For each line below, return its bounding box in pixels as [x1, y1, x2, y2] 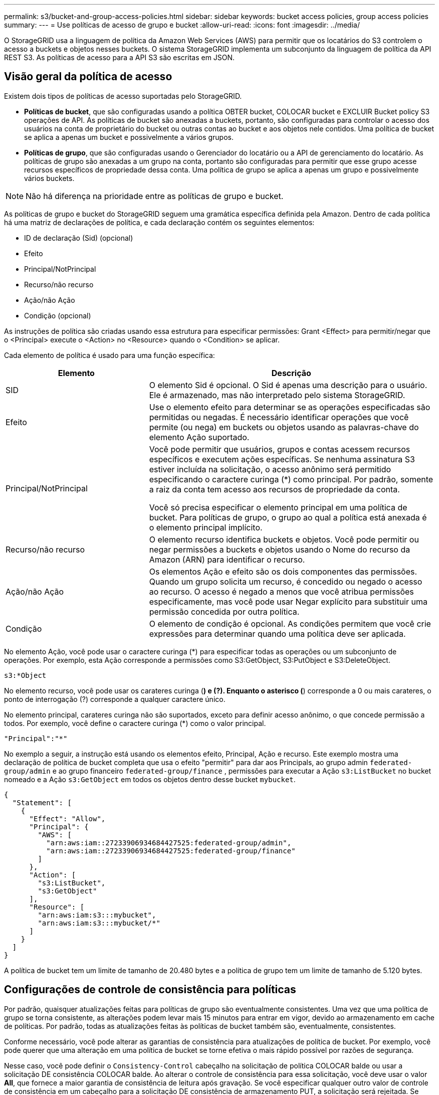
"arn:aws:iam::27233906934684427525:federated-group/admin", [46, 838, 292, 847]
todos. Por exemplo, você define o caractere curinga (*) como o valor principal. [4, 718, 266, 727]
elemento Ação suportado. [149, 432, 250, 442]
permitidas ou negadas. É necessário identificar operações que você [149, 412, 409, 422]
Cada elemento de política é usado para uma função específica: [4, 350, 215, 359]
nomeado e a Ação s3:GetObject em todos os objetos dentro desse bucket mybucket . [4, 775, 296, 784]
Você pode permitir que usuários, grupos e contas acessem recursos [149, 444, 410, 454]
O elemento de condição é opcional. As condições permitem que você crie [149, 618, 431, 629]
